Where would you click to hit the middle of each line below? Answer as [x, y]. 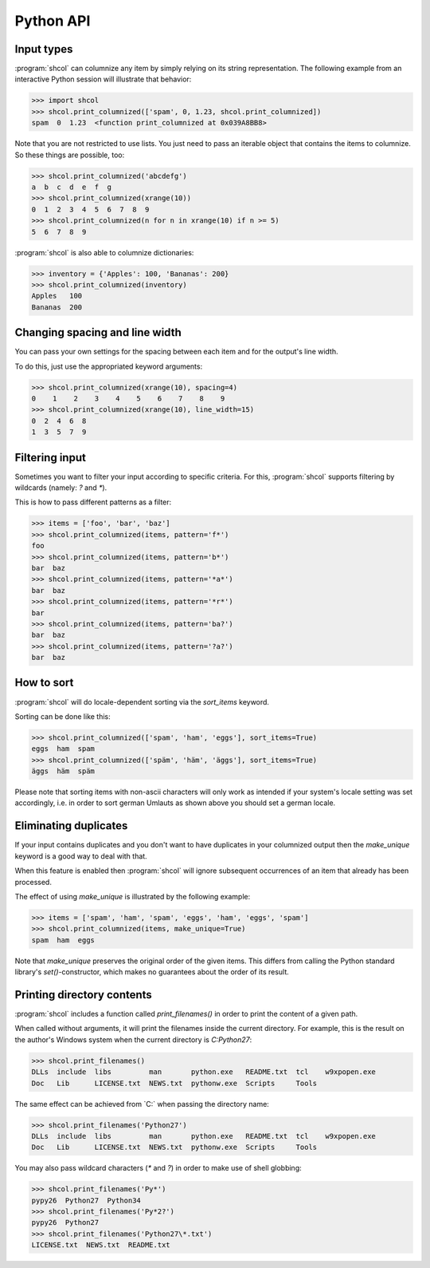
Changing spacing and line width [98, 332]
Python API [53, 21]
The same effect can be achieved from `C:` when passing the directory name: [142, 1104]
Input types [44, 49]
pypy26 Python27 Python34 [86, 1200]
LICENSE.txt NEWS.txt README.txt [101, 1245]
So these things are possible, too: [70, 155]
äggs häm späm [63, 771]
